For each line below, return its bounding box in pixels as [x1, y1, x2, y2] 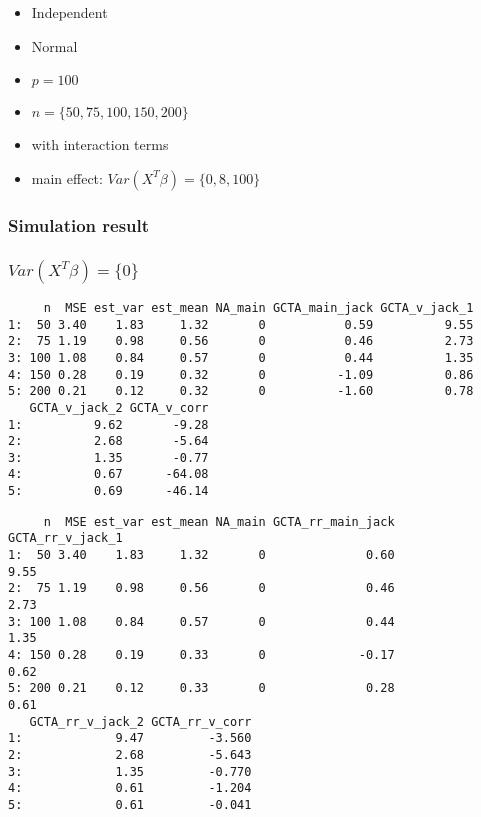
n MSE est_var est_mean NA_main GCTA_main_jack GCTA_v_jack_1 [43, 300, 474, 315]
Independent [31, 2, 108, 22]
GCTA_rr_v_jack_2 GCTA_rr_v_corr [29, 714, 252, 729]
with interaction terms [31, 134, 169, 155]
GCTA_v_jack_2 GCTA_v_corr [29, 400, 209, 415]
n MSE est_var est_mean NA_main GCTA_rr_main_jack [43, 514, 395, 529]
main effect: [31, 167, 103, 188]
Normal [31, 35, 78, 56]
